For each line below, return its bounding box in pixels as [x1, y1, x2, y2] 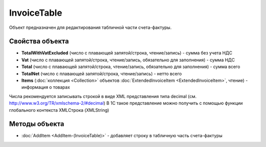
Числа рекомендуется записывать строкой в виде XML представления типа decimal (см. [9, 93, 197, 99]
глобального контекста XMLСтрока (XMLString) [9, 107, 109, 113]
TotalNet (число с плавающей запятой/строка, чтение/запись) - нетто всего [21, 71, 182, 76]
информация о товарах [21, 84, 70, 90]
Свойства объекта [9, 37, 69, 46]
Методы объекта [9, 120, 65, 128]
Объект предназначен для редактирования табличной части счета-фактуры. [9, 24, 172, 30]
